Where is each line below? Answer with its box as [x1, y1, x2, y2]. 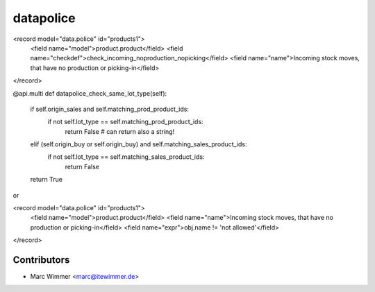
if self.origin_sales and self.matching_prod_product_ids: [30, 105, 189, 113]
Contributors [12, 254, 70, 266]
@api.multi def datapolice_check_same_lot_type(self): [12, 89, 167, 97]
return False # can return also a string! [65, 127, 175, 135]
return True [30, 175, 62, 184]
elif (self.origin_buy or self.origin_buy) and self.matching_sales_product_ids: [30, 140, 247, 148]
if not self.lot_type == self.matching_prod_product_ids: [47, 118, 204, 126]
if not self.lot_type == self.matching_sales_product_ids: [47, 153, 205, 161]
